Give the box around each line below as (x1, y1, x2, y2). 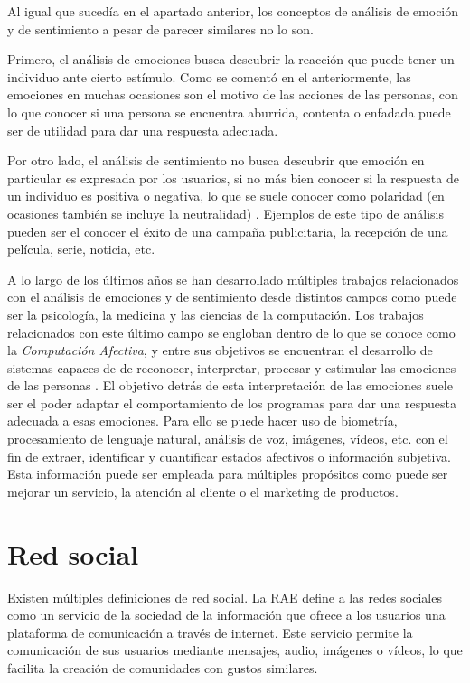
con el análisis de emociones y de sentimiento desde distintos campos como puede (7, 287, 457, 306)
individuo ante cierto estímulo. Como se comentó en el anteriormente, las (7, 67, 411, 86)
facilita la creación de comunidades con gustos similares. (7, 658, 318, 677)
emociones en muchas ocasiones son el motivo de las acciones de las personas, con (7, 85, 458, 104)
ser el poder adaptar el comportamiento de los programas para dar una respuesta (7, 393, 456, 412)
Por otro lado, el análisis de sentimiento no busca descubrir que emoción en (7, 151, 425, 170)
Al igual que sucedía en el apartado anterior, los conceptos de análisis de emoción (7, 2, 459, 20)
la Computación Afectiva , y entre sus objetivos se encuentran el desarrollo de (7, 341, 433, 360)
